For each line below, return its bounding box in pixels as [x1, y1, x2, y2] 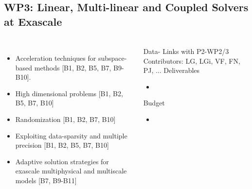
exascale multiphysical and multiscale [15, 166, 127, 176]
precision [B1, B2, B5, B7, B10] [15, 140, 109, 150]
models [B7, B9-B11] [15, 175, 77, 186]
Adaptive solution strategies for [15, 156, 109, 166]
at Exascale [4, 14, 62, 29]
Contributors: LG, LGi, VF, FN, [143, 55, 240, 66]
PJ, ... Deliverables [143, 65, 200, 75]
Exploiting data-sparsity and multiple [15, 130, 127, 140]
